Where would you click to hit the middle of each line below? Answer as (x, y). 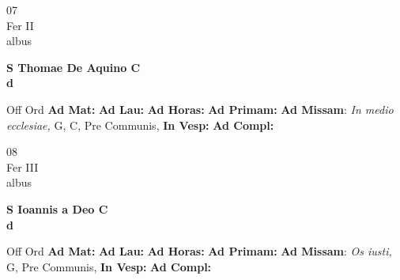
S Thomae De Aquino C (74, 67)
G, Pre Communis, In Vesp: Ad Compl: (109, 266)
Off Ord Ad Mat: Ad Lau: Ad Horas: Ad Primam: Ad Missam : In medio (200, 109)
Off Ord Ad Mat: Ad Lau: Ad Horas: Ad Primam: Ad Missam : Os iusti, (199, 251)
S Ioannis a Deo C (57, 208)
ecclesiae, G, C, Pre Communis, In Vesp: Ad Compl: (140, 125)
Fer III (23, 166)
